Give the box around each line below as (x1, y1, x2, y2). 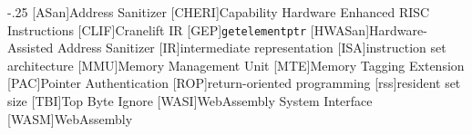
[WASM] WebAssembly (7, 109, 133, 128)
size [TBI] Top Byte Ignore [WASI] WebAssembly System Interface (7, 92, 373, 111)
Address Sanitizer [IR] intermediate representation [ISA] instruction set (57, 38, 446, 57)
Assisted (7, 38, 54, 57)
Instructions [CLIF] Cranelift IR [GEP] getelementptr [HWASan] (7, 20, 370, 39)
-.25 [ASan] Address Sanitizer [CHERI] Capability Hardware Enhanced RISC (7, 3, 430, 21)
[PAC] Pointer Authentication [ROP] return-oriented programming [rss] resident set (7, 73, 461, 92)
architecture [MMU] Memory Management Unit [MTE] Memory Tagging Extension (7, 55, 465, 74)
